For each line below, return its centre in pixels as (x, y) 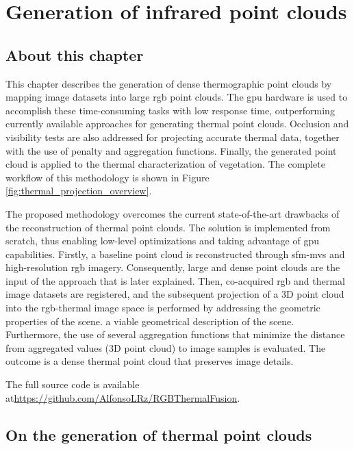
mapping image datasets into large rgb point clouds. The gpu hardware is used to (177, 97)
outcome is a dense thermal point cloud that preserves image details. (150, 361)
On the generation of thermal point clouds (159, 434)
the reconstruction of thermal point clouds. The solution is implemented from (168, 227)
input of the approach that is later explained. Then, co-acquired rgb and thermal (175, 280)
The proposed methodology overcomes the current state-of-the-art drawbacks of (173, 213)
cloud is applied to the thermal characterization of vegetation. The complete (165, 164)
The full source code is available (73, 384)
